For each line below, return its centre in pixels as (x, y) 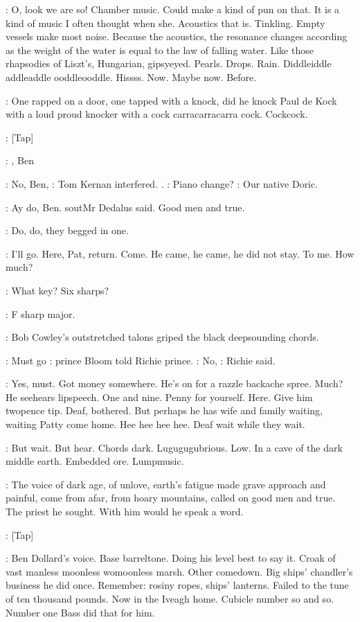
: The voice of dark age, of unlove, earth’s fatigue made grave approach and (166, 484)
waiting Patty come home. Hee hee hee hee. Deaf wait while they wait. (155, 424)
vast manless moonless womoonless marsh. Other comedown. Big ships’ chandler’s (179, 571)
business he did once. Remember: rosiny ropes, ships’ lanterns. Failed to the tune (177, 585)
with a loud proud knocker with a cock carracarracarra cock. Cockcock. (157, 114)
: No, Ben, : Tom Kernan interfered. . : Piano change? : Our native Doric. (162, 183)
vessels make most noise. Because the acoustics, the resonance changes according (177, 36)
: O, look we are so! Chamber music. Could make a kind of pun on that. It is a (173, 9)
